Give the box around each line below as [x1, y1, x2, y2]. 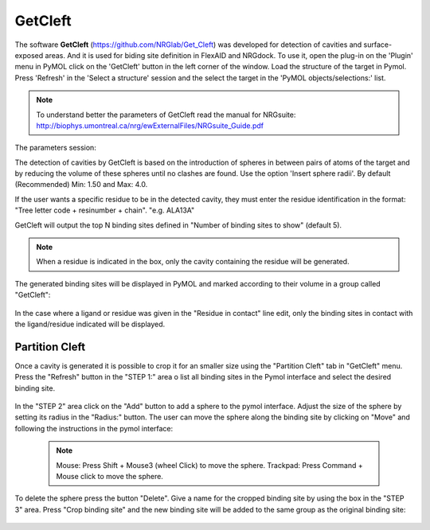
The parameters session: [14, 143, 97, 153]
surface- [363, 40, 393, 49]
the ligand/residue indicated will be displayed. [14, 319, 166, 329]
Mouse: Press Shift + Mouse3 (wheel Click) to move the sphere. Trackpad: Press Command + [56, 460, 363, 470]
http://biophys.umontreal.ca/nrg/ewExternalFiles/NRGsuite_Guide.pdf [36, 120, 264, 131]
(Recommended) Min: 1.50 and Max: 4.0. [14, 180, 148, 189]
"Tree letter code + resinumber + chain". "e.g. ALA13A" [14, 205, 195, 215]
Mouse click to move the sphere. [56, 472, 163, 481]
